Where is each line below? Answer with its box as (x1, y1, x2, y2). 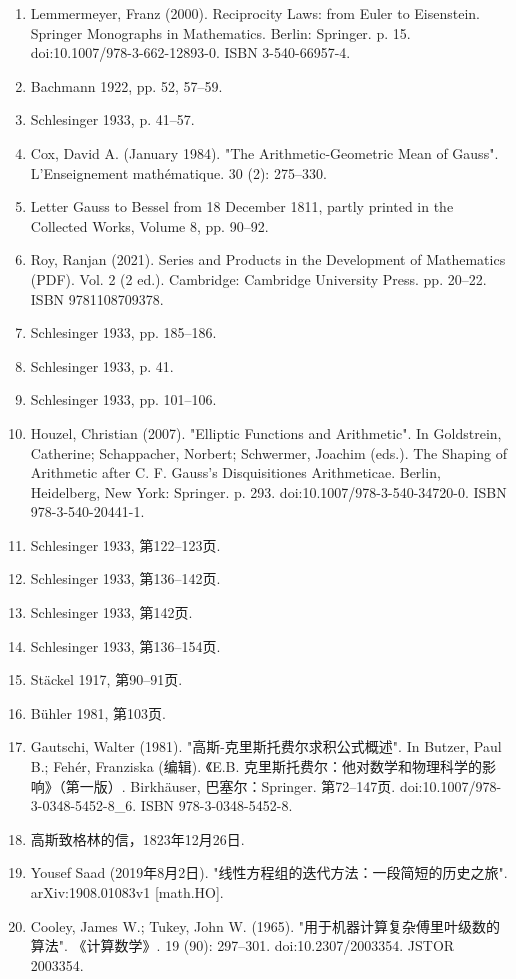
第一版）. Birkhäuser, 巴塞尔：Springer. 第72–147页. (65, 775, 396, 796)
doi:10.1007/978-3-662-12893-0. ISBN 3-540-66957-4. (30, 42, 351, 63)
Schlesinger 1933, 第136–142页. (30, 568, 221, 589)
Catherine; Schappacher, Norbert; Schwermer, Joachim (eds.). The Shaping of (30, 442, 507, 463)
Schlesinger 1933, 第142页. (30, 602, 193, 623)
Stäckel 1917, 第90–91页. (30, 669, 183, 690)
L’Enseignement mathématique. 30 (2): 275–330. (30, 162, 327, 183)
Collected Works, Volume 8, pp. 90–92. (30, 215, 269, 236)
